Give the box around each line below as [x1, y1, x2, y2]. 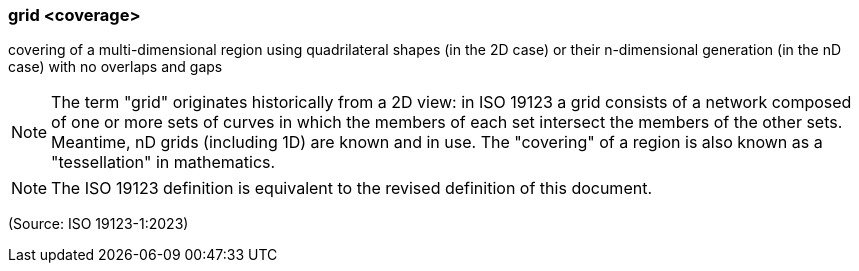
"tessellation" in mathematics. [51, 152, 276, 173]
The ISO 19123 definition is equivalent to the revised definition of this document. [51, 178, 653, 199]
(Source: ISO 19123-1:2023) [8, 215, 189, 233]
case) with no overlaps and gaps [8, 58, 223, 76]
